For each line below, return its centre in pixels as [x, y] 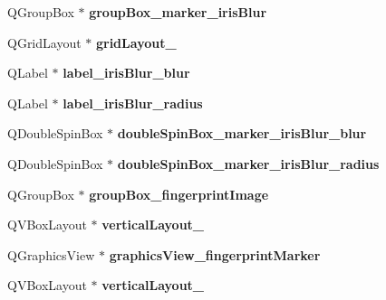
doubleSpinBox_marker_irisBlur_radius [248, 163]
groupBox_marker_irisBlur [178, 12]
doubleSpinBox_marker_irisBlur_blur [242, 133]
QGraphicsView [51, 254]
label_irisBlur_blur [126, 73]
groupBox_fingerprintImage [179, 194]
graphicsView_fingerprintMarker [215, 254]
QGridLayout [44, 42]
